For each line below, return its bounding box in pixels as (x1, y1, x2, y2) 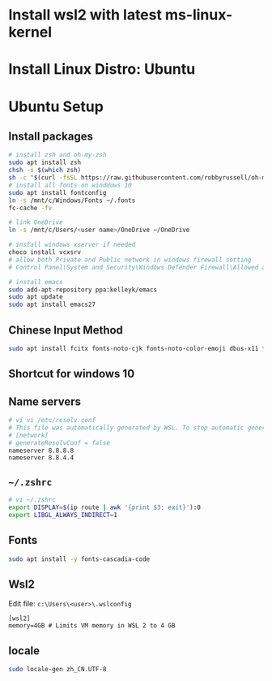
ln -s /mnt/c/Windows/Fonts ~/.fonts (8, 196, 136, 205)
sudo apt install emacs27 (8, 300, 96, 309)
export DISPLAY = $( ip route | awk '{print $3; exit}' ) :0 (8, 503, 201, 511)
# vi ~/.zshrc (8, 496, 57, 504)
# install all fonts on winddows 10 (8, 181, 132, 189)
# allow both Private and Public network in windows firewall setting (8, 256, 252, 264)
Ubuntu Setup (8, 97, 104, 115)
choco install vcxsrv (8, 248, 82, 256)
